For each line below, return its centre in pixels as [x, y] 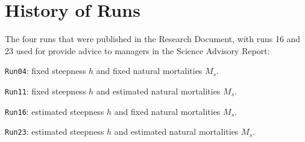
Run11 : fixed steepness [46, 91]
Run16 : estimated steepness [55, 111]
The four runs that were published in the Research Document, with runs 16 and [153, 39]
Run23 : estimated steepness [55, 131]
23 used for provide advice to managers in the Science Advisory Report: [137, 50]
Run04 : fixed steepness [46, 71]
